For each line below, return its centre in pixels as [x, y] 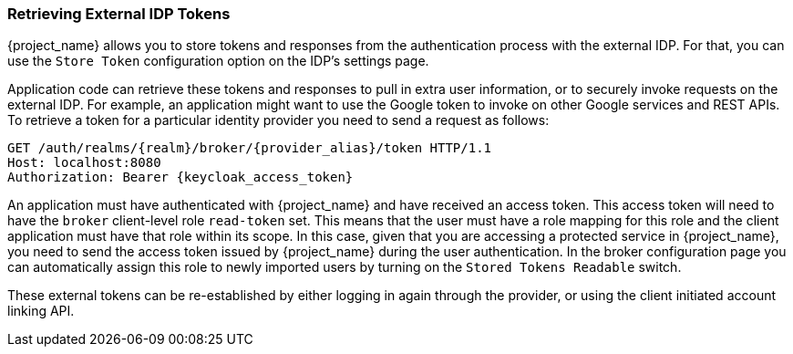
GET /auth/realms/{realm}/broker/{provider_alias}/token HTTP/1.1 [250, 148]
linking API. [41, 311]
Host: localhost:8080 [84, 163]
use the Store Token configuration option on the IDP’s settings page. [218, 61]
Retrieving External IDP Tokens [119, 14]
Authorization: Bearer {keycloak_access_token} [180, 177]
